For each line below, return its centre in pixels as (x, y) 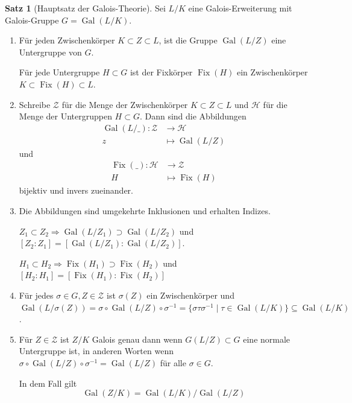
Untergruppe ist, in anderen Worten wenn (96, 351)
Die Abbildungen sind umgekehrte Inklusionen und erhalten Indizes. (145, 211)
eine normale (267, 339)
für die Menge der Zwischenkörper (125, 104)
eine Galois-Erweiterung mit (240, 8)
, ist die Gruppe (188, 40)
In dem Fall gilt (48, 383)
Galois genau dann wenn (137, 339)
